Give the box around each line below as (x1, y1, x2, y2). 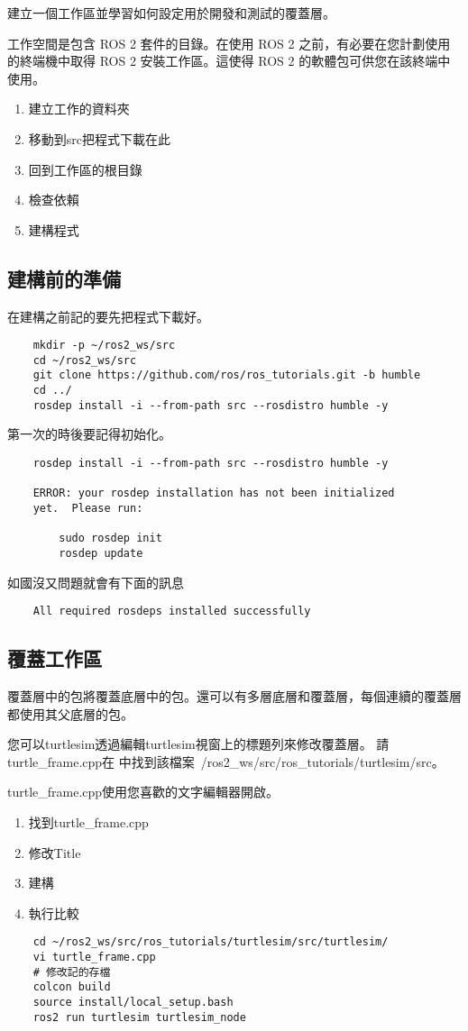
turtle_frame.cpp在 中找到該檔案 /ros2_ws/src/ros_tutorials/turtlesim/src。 (7, 752, 445, 771)
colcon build (32, 981, 111, 994)
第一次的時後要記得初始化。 (7, 424, 171, 443)
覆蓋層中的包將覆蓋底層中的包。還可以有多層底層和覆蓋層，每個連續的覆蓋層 (7, 687, 462, 706)
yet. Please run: (32, 501, 143, 515)
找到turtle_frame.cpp (28, 813, 149, 832)
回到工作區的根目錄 (28, 160, 142, 178)
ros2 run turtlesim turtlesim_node (32, 1010, 246, 1024)
